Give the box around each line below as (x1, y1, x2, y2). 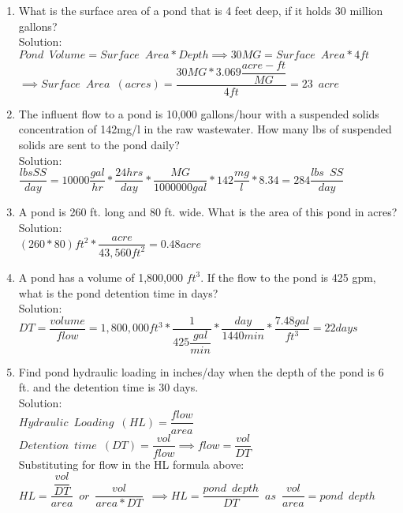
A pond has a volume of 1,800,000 (18, 268, 183, 285)
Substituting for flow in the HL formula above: (18, 455, 244, 472)
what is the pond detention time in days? (18, 284, 218, 301)
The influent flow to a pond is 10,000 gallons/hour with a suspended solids (18, 105, 379, 122)
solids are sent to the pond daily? (18, 137, 180, 153)
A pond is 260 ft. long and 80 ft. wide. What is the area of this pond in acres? (18, 204, 397, 220)
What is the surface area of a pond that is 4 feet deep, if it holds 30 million (18, 2, 383, 18)
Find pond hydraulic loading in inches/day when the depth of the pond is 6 (18, 363, 384, 380)
